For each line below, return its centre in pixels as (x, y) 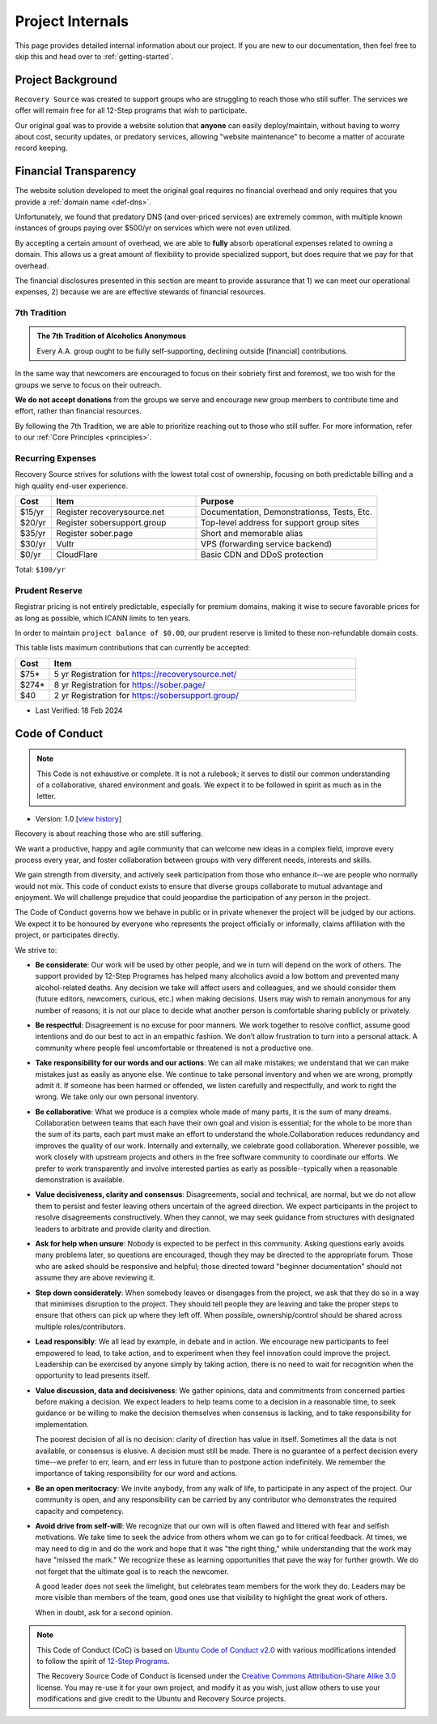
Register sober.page (95, 534)
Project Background (66, 80)
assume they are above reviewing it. (95, 1278)
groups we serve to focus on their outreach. (88, 384)
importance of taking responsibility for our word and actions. (136, 1473)
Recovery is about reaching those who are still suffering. (109, 834)
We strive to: (36, 950)
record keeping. (41, 148)
